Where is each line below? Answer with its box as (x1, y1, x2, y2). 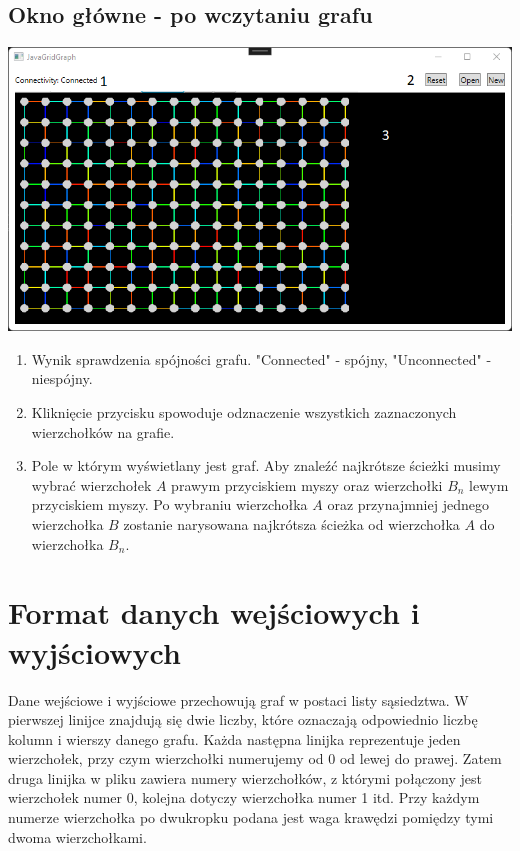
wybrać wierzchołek (31, 474, 152, 495)
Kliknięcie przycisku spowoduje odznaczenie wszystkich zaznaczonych (31, 402, 457, 423)
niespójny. (31, 368, 93, 389)
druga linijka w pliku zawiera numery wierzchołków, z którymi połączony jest (8, 767, 483, 788)
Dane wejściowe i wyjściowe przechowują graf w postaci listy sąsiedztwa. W (8, 689, 469, 710)
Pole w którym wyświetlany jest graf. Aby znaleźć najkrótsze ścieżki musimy (31, 455, 501, 476)
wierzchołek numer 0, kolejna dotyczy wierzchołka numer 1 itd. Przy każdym (8, 787, 480, 808)
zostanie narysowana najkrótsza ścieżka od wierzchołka (123, 514, 460, 534)
